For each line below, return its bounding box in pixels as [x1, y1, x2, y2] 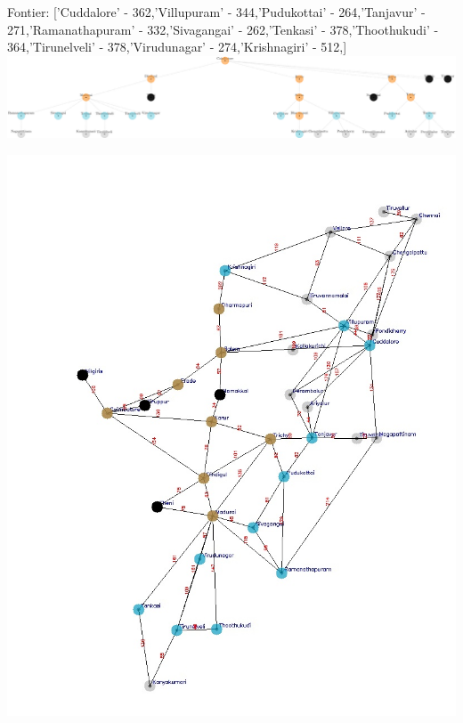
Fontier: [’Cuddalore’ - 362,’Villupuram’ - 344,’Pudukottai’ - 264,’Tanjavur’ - [7, 3, 426, 20]
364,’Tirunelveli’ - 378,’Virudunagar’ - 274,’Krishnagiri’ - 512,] [7, 37, 347, 56]
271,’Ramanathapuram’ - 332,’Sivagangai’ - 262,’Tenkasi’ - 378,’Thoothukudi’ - [7, 20, 439, 38]
